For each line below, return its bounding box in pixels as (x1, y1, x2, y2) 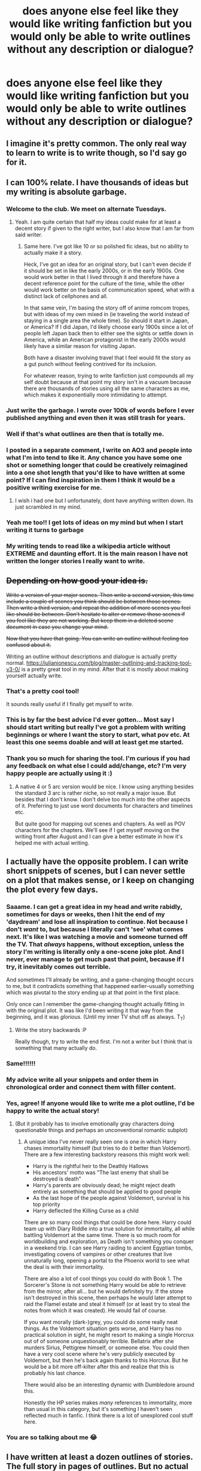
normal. (6, 659, 25, 667)
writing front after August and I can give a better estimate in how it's (14, 833, 183, 840)
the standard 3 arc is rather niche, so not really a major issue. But (14, 789, 176, 796)
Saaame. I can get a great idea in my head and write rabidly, (6, 902, 182, 911)
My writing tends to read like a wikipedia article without (6, 542, 170, 550)
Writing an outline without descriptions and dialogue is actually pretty (6, 653, 177, 661)
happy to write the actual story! (6, 1106, 100, 1115)
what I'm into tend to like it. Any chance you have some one (6, 454, 182, 462)
